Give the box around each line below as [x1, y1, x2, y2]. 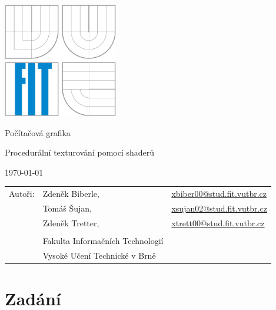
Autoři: [9, 187, 35, 200]
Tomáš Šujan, [42, 202, 92, 214]
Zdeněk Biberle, [42, 187, 99, 200]
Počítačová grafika [5, 126, 71, 138]
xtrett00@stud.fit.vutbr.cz [171, 216, 265, 229]
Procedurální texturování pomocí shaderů [5, 146, 155, 159]
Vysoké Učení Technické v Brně [42, 249, 156, 261]
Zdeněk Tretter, [42, 216, 99, 229]
